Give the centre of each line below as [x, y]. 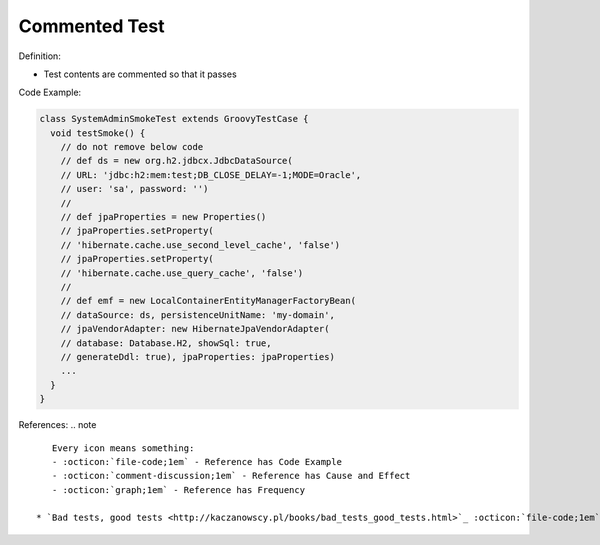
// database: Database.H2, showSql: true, [166, 343]
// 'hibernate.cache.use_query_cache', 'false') [182, 273]
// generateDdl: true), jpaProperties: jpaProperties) [197, 356]
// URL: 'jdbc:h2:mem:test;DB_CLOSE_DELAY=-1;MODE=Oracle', [211, 174]
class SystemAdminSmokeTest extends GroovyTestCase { [174, 119]
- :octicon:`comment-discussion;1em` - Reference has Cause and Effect [231, 476]
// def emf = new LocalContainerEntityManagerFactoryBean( [208, 301]
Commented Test [91, 26]
